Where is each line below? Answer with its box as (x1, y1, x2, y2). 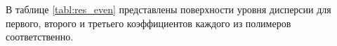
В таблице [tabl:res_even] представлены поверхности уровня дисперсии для (6, 2, 331, 16)
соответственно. (6, 29, 74, 44)
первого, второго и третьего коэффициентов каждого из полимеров (6, 15, 291, 30)
